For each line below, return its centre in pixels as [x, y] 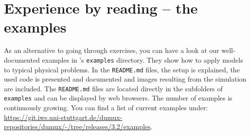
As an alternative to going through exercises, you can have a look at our [112, 50]
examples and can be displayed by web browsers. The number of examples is [118, 98]
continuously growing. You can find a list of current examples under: [106, 108]
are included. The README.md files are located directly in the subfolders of [113, 88]
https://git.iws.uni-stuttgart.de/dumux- [63, 117]
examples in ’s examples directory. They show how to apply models [143, 59]
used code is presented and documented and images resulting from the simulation [125, 79]
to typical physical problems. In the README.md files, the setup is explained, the [122, 69]
